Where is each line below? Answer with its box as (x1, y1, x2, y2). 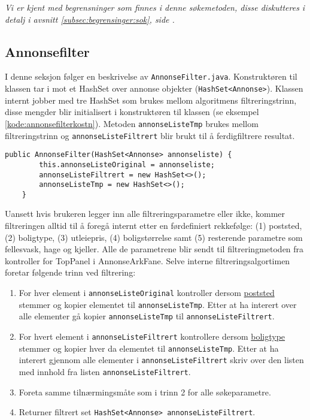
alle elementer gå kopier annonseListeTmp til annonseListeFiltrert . (19, 310, 275, 322)
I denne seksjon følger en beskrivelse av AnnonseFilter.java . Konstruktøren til (5, 70, 297, 83)
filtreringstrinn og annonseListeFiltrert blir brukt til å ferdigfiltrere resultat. (5, 129, 295, 141)
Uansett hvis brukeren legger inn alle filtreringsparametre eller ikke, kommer (5, 207, 285, 220)
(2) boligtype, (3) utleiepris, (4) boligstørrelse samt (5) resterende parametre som (5, 231, 303, 243)
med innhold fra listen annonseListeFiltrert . (19, 365, 191, 377)
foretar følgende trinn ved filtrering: (5, 266, 136, 279)
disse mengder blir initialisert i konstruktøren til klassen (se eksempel (5, 105, 259, 118)
